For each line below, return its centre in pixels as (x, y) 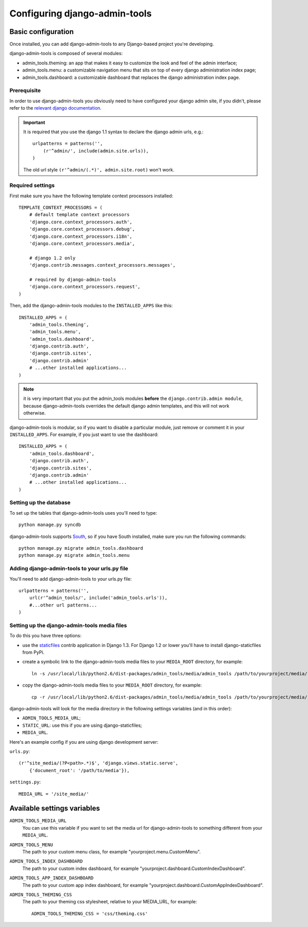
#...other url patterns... (63, 605)
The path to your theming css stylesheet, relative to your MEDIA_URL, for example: (110, 902)
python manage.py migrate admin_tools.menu (74, 555)
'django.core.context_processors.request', (85, 287)
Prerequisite (25, 91)
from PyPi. (33, 652)
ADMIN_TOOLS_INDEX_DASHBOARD (46, 861)
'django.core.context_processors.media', (82, 243)
